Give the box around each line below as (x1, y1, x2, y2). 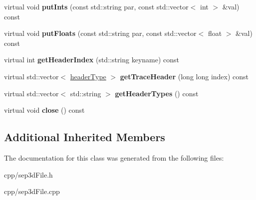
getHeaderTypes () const (115, 88, 199, 98)
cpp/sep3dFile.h (4, 169, 53, 180)
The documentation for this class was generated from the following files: (4, 152, 224, 163)
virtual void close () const (4, 105, 85, 115)
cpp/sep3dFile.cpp (4, 186, 60, 197)
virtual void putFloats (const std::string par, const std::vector (4, 28, 197, 38)
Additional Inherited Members (4, 129, 165, 145)
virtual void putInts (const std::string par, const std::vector (4, 1, 189, 11)
